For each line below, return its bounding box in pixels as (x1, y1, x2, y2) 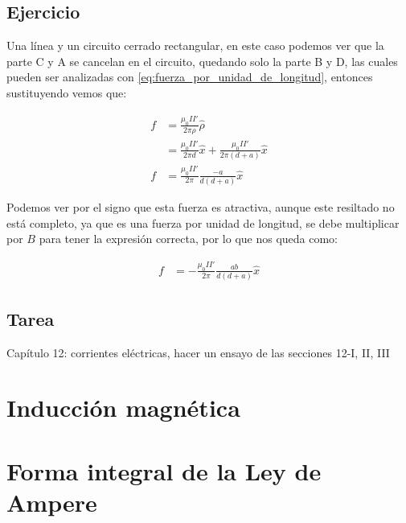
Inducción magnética (6, 391, 240, 424)
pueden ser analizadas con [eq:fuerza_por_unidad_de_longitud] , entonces (6, 68, 373, 85)
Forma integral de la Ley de (6, 454, 322, 487)
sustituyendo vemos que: (6, 84, 127, 101)
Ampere (6, 485, 97, 518)
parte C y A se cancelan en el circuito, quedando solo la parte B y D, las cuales (6, 52, 398, 69)
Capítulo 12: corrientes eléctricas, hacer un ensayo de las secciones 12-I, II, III (6, 344, 390, 360)
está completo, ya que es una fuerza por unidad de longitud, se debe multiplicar (6, 214, 400, 231)
